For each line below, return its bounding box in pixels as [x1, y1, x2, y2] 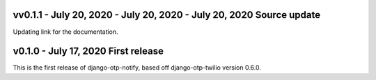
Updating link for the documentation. [13, 28, 118, 36]
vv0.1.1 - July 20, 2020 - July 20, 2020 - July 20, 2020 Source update [13, 9, 320, 21]
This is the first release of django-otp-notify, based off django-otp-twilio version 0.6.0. [13, 63, 261, 72]
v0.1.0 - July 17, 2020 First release [13, 46, 164, 57]
